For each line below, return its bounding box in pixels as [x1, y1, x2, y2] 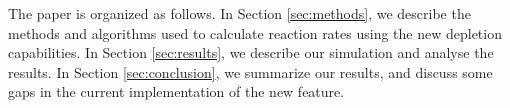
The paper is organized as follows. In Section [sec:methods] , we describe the [8, 3, 471, 23]
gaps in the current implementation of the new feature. [8, 81, 345, 102]
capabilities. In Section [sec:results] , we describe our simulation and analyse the [8, 42, 494, 63]
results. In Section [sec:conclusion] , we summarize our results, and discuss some [8, 61, 493, 82]
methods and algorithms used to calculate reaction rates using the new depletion [8, 22, 502, 43]
